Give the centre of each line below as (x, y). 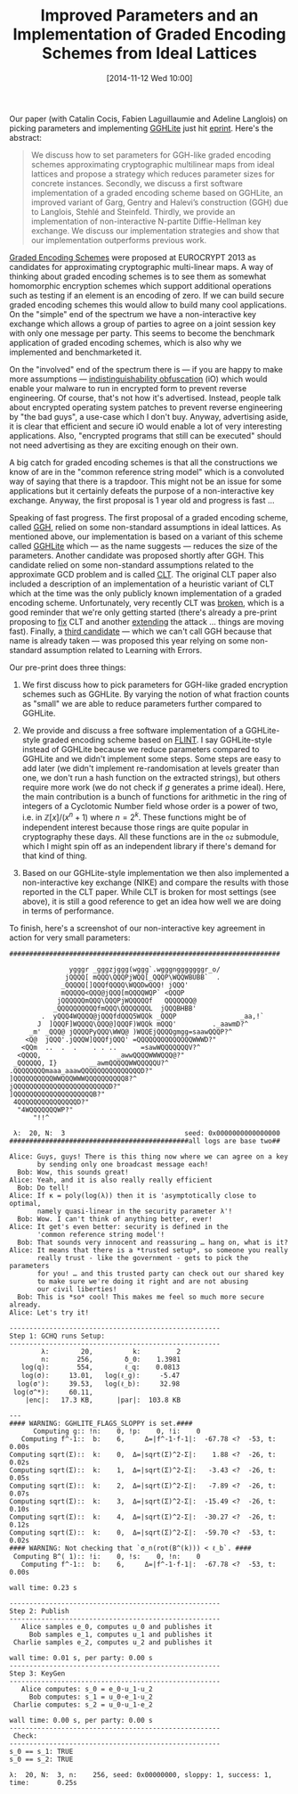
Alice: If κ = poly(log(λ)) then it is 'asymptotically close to (133, 1195)
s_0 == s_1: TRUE (41, 1751)
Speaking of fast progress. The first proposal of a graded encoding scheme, (149, 517)
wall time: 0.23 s (43, 1587)
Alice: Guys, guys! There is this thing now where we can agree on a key (149, 1156)
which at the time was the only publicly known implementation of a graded (145, 593)
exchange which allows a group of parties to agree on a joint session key (143, 324)
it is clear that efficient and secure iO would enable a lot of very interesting (146, 426)
